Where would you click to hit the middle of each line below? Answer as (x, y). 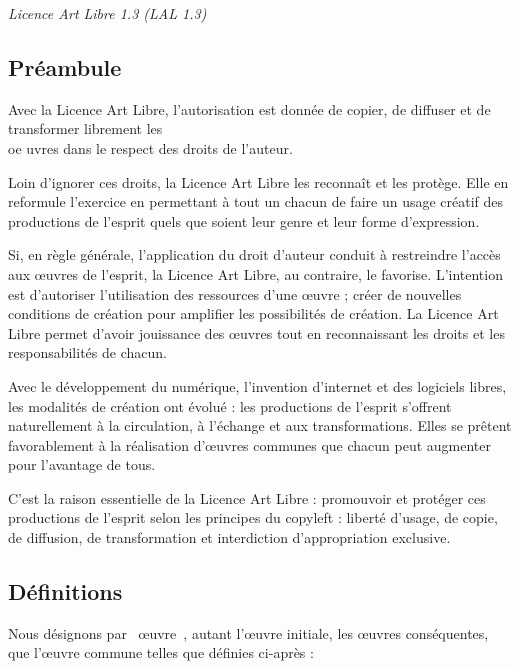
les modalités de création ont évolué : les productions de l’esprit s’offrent (230, 405)
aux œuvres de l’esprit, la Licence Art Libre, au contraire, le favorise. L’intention (255, 273)
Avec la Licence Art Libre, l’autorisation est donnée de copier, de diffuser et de (249, 108)
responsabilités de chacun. (87, 352)
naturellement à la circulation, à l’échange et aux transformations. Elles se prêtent (260, 425)
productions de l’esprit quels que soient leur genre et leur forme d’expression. (244, 220)
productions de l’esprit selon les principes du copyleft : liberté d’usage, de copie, (253, 517)
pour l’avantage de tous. (82, 464)
